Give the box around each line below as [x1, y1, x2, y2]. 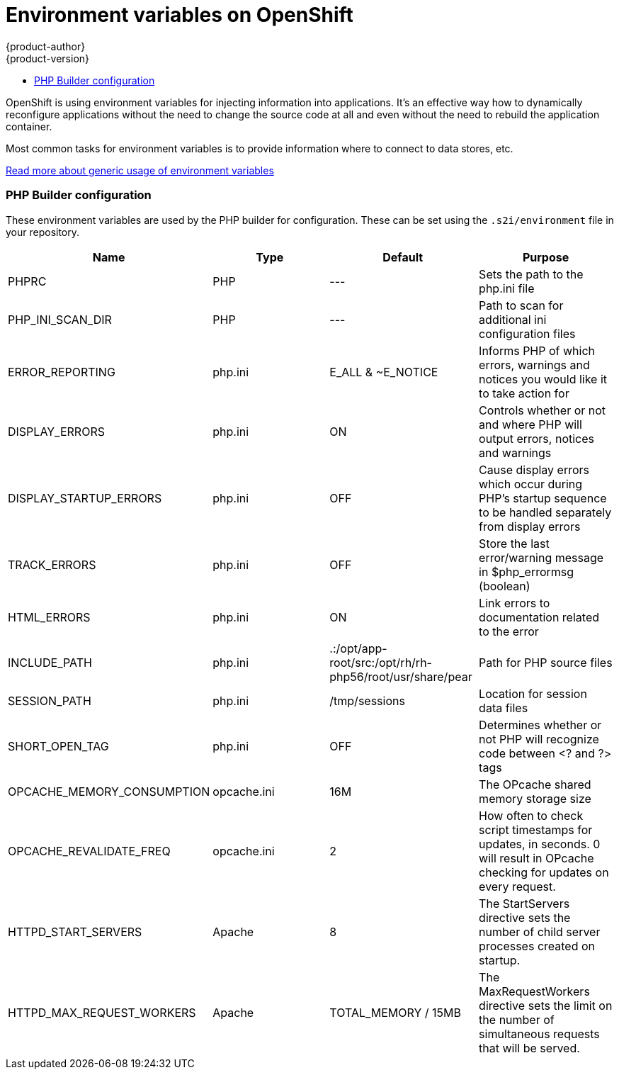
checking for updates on [479, 865, 609, 879]
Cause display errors [479, 462, 589, 477]
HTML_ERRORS [8, 609, 91, 624]
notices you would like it [479, 371, 608, 386]
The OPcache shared [479, 777, 591, 792]
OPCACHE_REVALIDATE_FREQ [8, 843, 171, 858]
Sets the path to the [479, 266, 584, 281]
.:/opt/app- [329, 641, 387, 655]
